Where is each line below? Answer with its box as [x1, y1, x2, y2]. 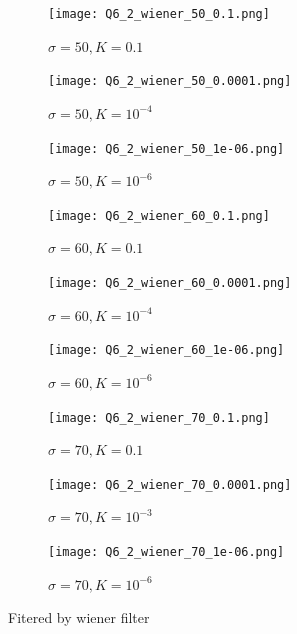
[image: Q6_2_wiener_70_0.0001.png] [48, 477, 292, 492]
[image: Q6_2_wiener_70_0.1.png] [48, 410, 270, 425]
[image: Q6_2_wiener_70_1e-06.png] [48, 545, 285, 559]
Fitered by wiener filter [8, 607, 150, 628]
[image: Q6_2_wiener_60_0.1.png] [48, 208, 270, 223]
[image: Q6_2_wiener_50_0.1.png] [48, 7, 270, 21]
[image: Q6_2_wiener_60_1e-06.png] [48, 343, 285, 358]
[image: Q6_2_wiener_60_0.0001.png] [48, 276, 292, 290]
